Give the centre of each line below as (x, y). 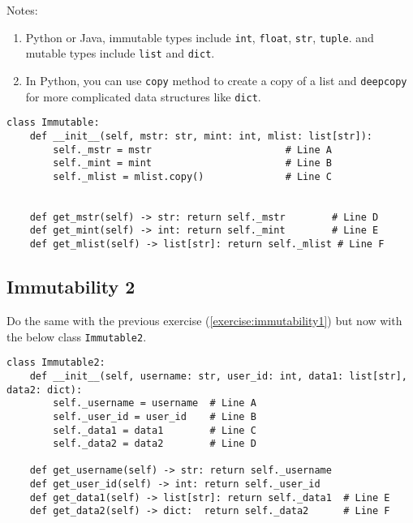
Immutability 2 (71, 287)
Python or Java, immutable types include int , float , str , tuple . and (200, 37)
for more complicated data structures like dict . (143, 96)
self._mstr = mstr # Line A (192, 150)
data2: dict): (45, 390)
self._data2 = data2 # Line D (155, 444)
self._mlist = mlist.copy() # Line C (192, 176)
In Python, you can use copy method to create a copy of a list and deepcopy (216, 80)
